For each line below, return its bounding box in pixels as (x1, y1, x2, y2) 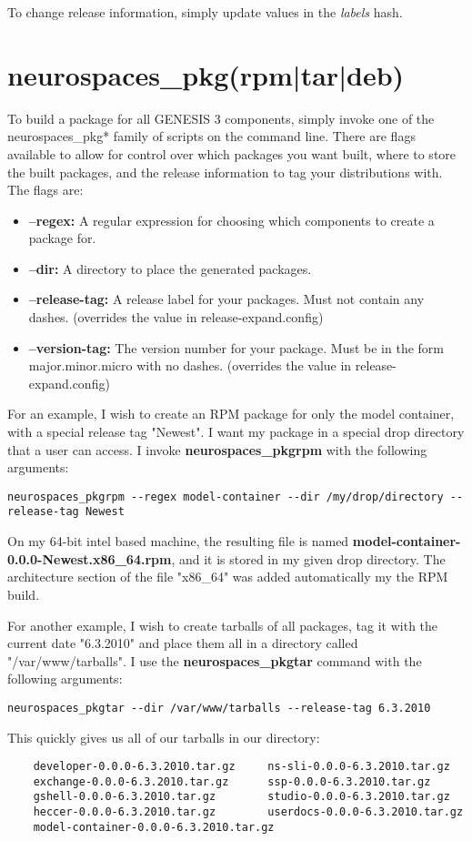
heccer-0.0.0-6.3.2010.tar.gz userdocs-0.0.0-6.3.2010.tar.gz (33, 806, 464, 819)
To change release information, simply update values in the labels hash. (7, 3, 403, 21)
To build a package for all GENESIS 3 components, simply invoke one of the (7, 108, 435, 127)
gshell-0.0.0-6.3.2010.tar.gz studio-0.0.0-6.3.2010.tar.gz (33, 790, 450, 804)
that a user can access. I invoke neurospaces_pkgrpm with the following (7, 440, 427, 459)
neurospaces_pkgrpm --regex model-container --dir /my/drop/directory (7, 490, 444, 503)
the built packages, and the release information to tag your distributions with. (7, 162, 443, 181)
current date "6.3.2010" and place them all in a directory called (7, 633, 358, 653)
